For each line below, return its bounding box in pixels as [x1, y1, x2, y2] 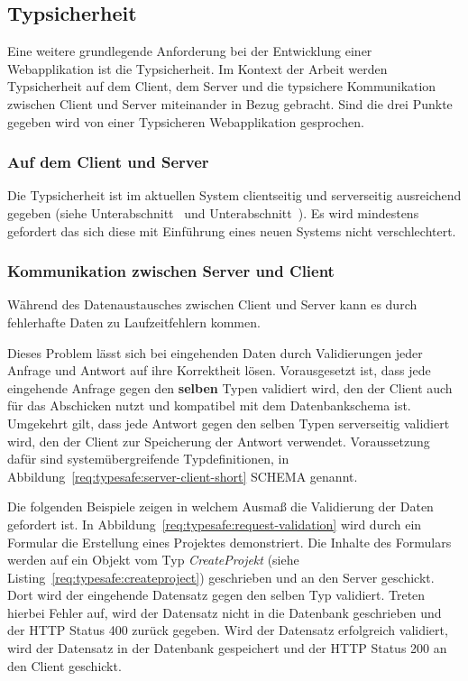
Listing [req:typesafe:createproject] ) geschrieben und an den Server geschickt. [7, 567, 435, 586]
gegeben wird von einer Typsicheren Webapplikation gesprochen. [7, 112, 364, 131]
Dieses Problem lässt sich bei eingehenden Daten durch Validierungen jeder [7, 343, 423, 362]
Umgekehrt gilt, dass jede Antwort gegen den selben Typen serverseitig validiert [7, 413, 450, 432]
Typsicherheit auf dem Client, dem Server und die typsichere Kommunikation [7, 77, 436, 96]
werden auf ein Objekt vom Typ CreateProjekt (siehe [7, 550, 299, 569]
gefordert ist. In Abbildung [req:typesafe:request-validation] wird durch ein [7, 514, 422, 533]
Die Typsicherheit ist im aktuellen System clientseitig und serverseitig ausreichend [7, 186, 462, 205]
